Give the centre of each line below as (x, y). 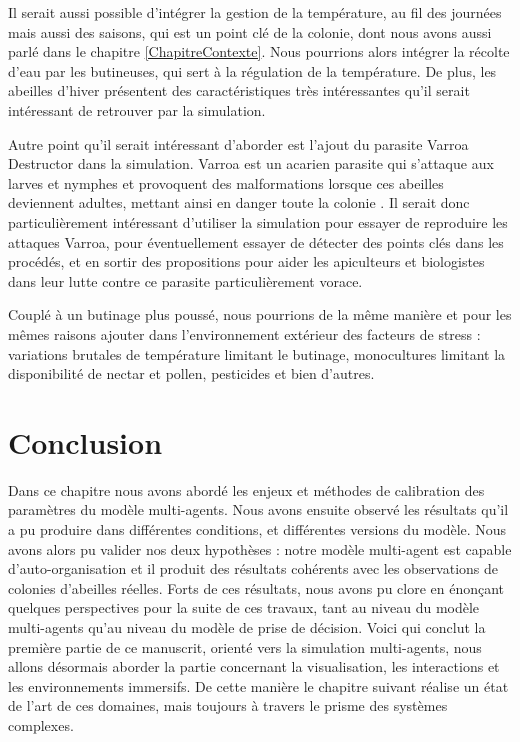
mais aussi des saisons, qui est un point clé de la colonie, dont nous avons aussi (250, 31)
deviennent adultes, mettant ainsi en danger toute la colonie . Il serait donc (239, 202)
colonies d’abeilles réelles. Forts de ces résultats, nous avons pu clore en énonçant (256, 587)
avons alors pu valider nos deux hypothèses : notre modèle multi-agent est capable (260, 548)
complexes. (41, 724)
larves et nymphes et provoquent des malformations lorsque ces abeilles (226, 182)
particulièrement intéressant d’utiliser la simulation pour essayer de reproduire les (258, 221)
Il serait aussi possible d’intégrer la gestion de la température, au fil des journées (255, 12)
